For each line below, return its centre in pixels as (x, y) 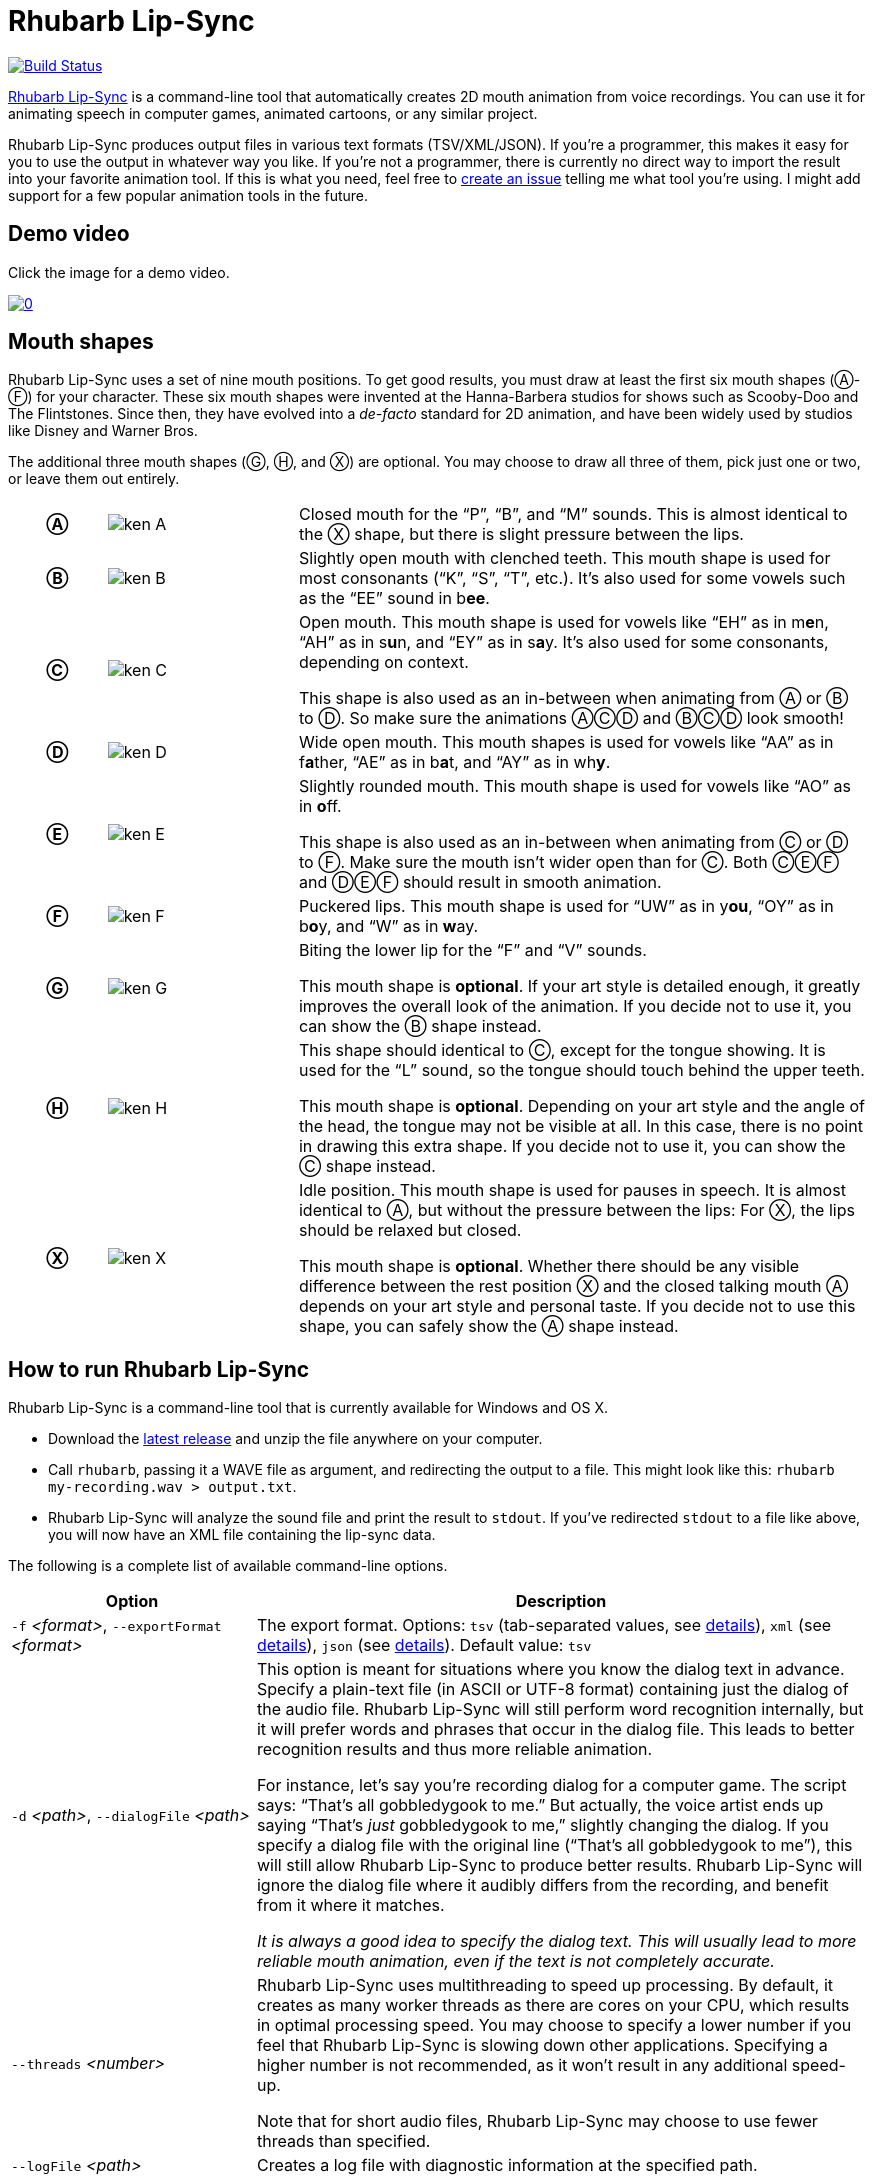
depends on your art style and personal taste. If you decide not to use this (577, 1306)
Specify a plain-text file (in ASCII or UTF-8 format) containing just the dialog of (552, 1689)
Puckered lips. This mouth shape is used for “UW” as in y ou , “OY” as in (566, 906)
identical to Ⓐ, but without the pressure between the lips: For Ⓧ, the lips (576, 1210)
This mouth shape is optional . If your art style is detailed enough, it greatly (579, 986)
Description (561, 1601)
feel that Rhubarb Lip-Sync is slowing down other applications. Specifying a (542, 2045)
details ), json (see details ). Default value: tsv (424, 1645)
